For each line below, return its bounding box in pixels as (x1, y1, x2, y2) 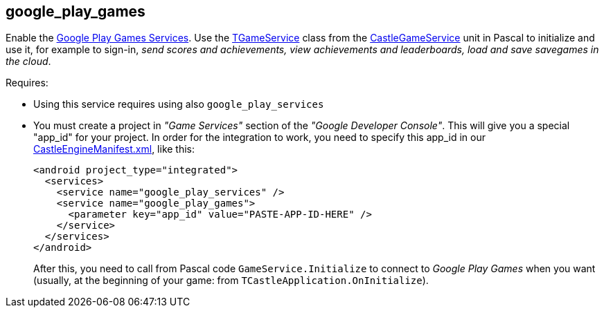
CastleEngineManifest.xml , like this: (33, 143, 195, 155)
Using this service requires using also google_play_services (33, 98, 324, 111)
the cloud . (6, 55, 51, 68)
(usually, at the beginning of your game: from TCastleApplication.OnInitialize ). (33, 274, 429, 287)
